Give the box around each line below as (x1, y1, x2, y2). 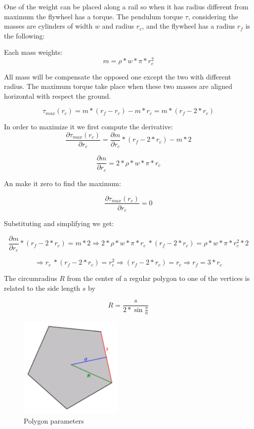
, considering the (188, 11, 238, 21)
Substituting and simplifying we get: (4, 218, 114, 229)
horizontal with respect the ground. (4, 90, 111, 101)
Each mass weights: (4, 47, 63, 57)
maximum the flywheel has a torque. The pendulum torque (4, 11, 183, 21)
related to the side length (4, 282, 81, 293)
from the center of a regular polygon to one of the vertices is (67, 273, 250, 283)
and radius (102, 21, 134, 31)
